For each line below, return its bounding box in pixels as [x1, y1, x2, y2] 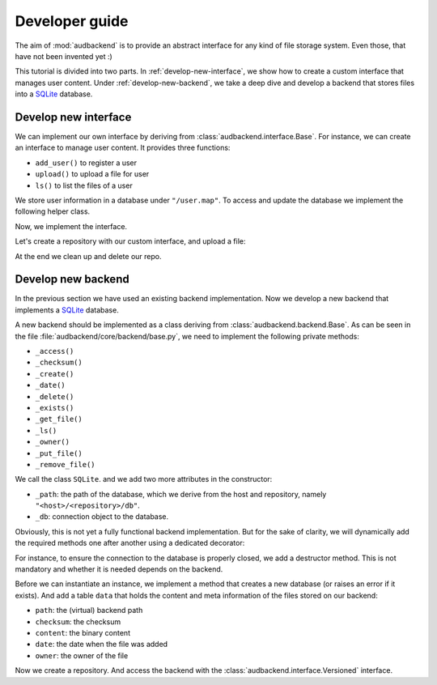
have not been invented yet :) [15, 51, 112, 61]
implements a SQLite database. [15, 304, 119, 315]
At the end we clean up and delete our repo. [15, 251, 162, 261]
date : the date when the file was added [35, 640, 168, 649]
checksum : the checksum [35, 616, 121, 627]
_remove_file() [35, 460, 96, 469]
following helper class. [15, 206, 91, 216]
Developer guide [15, 12, 129, 30]
